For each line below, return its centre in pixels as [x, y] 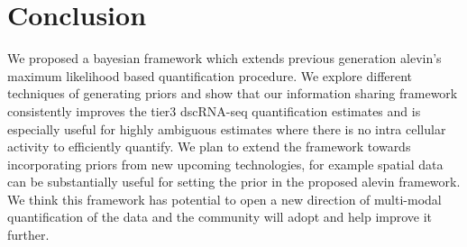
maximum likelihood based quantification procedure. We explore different [210, 75]
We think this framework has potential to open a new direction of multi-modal [224, 199]
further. [28, 235]
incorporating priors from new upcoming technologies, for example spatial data [225, 164]
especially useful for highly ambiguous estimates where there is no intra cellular [227, 128]
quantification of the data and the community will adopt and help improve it [220, 217]
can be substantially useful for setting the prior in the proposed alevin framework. [234, 182]
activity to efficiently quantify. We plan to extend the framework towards [209, 146]
